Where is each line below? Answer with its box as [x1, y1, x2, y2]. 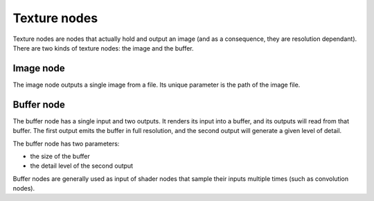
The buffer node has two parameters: [12, 139, 120, 148]
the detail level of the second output [30, 161, 134, 170]
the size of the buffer [30, 152, 90, 160]
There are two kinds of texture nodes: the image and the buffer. [12, 44, 194, 52]
